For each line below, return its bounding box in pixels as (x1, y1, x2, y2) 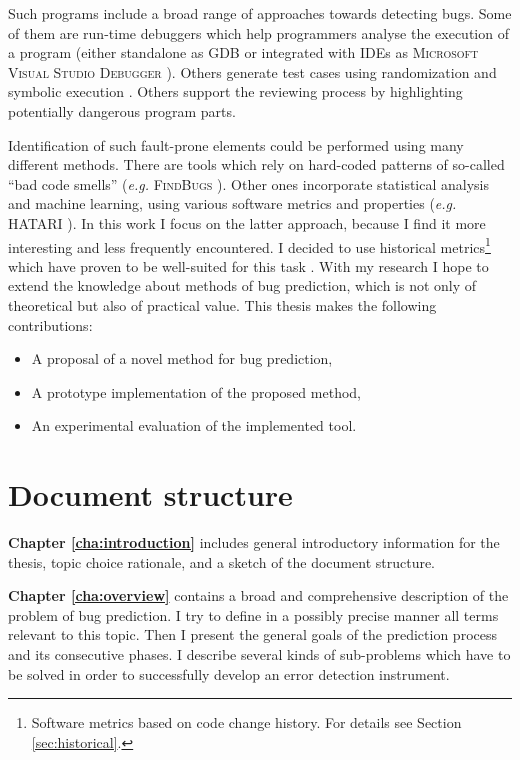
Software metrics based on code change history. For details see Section (31, 712, 462, 733)
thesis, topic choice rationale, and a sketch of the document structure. (8, 551, 436, 572)
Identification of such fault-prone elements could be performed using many (8, 134, 464, 155)
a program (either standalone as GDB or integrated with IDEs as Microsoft (8, 42, 479, 63)
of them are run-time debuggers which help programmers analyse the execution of (8, 22, 509, 43)
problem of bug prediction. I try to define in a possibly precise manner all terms (8, 604, 499, 625)
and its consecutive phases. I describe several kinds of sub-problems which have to (8, 644, 511, 665)
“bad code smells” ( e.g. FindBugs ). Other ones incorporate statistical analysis (8, 173, 490, 194)
